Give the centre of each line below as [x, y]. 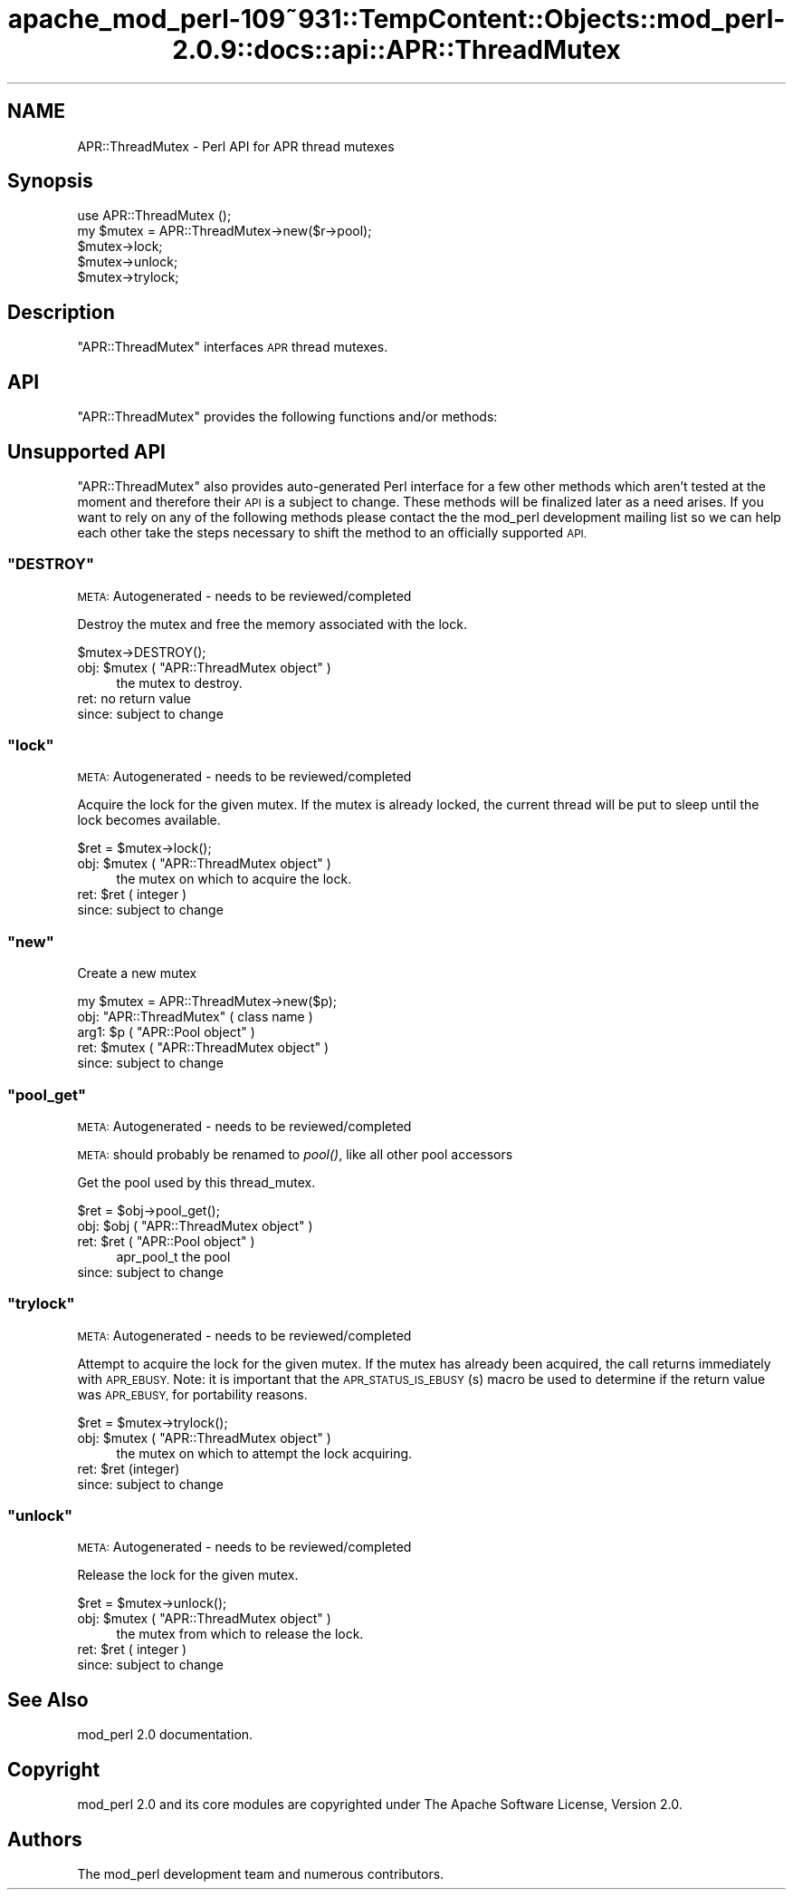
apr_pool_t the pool [173, 1256]
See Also [48, 1699]
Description [61, 312]
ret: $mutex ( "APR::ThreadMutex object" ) [203, 1048]
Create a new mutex [137, 973]
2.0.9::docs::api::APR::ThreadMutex [396, 50]
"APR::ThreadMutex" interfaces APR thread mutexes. [233, 347]
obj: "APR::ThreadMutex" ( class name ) [195, 1017]
